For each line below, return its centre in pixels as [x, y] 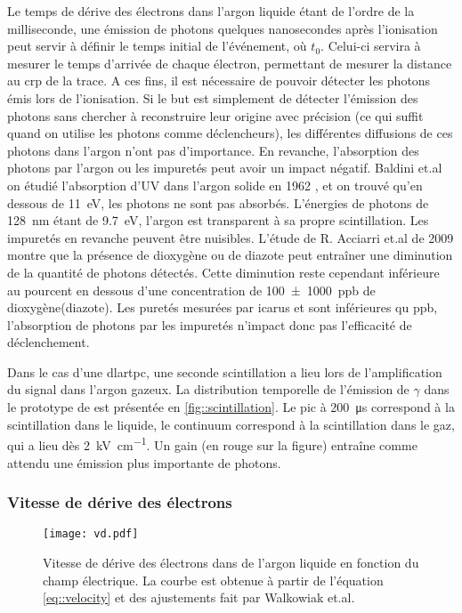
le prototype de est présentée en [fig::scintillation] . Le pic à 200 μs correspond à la [231, 407]
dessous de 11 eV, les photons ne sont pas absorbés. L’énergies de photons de [218, 202]
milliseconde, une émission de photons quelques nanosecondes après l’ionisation [223, 28]
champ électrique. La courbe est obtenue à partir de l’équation [213, 580]
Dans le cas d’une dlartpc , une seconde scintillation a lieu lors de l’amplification [225, 371]
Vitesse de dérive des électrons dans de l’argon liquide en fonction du [231, 562]
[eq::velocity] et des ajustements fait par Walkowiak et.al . [199, 597]
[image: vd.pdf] [91, 534]
